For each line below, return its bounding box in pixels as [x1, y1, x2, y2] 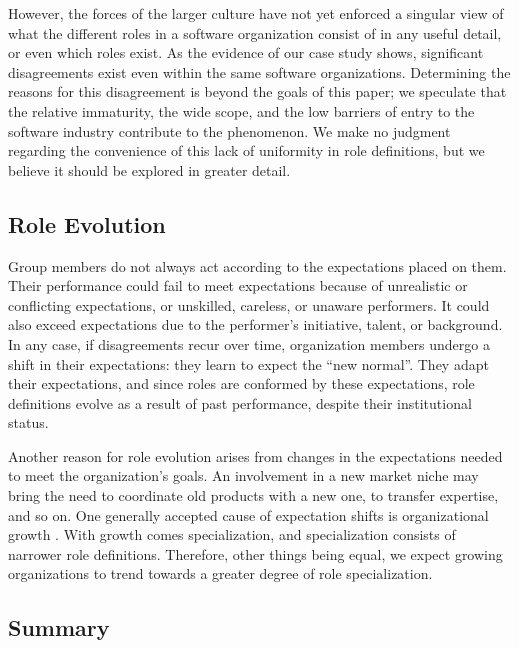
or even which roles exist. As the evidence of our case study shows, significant [8, 42, 484, 63]
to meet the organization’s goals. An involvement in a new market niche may [8, 465, 479, 486]
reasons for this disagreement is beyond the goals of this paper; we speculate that [8, 81, 507, 102]
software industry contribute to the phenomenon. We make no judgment [8, 120, 451, 141]
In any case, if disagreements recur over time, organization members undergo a [8, 333, 490, 354]
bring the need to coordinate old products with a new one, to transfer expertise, [8, 485, 499, 506]
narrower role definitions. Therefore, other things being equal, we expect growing [8, 543, 503, 564]
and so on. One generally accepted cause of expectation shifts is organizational [8, 504, 489, 525]
